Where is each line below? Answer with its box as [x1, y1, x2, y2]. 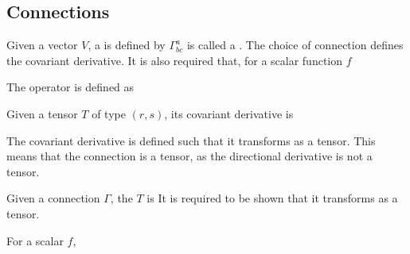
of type [92, 105, 126, 121]
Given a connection [6, 190, 100, 206]
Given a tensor [6, 105, 78, 121]
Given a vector [6, 37, 78, 53]
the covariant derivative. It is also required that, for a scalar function [6, 52, 343, 68]
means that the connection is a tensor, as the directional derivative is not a [6, 148, 373, 164]
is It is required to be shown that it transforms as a [146, 190, 398, 206]
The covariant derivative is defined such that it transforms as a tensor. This [6, 132, 376, 148]
